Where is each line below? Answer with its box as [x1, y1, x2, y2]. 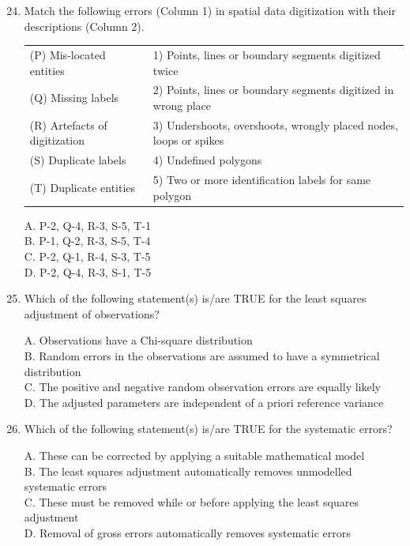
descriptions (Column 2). [24, 17, 145, 34]
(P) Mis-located [29, 46, 106, 62]
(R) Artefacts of [29, 116, 107, 133]
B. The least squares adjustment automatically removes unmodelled [24, 462, 352, 479]
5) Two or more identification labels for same [152, 171, 371, 188]
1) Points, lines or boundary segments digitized [152, 46, 381, 62]
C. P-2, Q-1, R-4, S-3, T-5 [24, 247, 151, 264]
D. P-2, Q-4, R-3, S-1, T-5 [24, 263, 152, 280]
